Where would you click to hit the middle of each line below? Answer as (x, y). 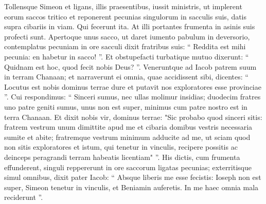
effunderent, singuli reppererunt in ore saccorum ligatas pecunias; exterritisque (128, 167)
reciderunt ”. (24, 197)
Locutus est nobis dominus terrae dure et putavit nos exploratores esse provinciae (133, 86)
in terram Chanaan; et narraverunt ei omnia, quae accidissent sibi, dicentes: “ (126, 77)
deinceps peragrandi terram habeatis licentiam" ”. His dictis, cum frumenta (122, 157)
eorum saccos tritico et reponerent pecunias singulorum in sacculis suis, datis (126, 16)
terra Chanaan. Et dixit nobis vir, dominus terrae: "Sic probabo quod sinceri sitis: (133, 117)
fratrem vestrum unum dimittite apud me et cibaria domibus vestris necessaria (128, 127)
